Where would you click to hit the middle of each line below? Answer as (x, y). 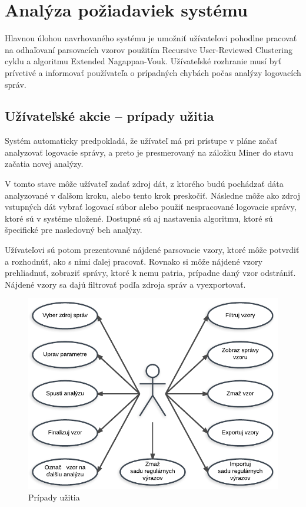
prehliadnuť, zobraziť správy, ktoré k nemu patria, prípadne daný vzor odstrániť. (150, 273)
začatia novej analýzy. (44, 164)
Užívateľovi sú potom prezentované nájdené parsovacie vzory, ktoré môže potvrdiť (152, 250)
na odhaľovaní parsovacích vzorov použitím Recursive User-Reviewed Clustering (149, 49)
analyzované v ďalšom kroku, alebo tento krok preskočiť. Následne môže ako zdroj (153, 195)
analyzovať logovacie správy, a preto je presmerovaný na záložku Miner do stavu (149, 152)
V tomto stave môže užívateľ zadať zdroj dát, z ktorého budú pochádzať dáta (144, 184)
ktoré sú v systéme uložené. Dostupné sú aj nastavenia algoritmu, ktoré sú (139, 218)
